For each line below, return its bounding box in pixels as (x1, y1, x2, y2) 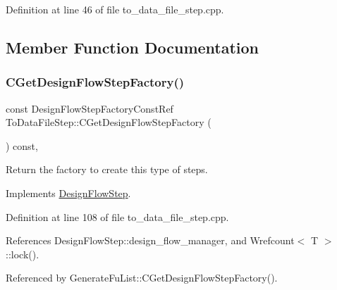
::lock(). (6, 246, 39, 261)
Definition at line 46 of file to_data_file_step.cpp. (6, 2, 224, 16)
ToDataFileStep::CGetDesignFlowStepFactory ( (6, 115, 212, 130)
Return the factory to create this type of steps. (6, 162, 208, 177)
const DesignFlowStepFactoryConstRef (6, 101, 173, 115)
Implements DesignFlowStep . (6, 185, 131, 200)
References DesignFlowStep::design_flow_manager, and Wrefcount (6, 233, 295, 248)
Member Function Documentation (6, 36, 259, 58)
